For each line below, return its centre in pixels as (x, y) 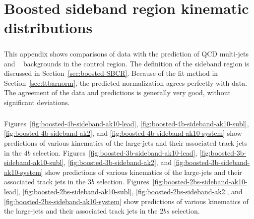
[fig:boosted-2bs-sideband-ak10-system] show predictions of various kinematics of (126, 201)
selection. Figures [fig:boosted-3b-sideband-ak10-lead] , (115, 152)
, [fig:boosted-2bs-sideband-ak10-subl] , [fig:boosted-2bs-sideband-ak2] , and (130, 192)
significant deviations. (37, 102)
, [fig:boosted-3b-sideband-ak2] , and (118, 162)
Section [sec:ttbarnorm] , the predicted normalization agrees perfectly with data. (126, 82)
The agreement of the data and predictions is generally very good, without (117, 92)
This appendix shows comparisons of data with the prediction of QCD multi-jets (127, 53)
